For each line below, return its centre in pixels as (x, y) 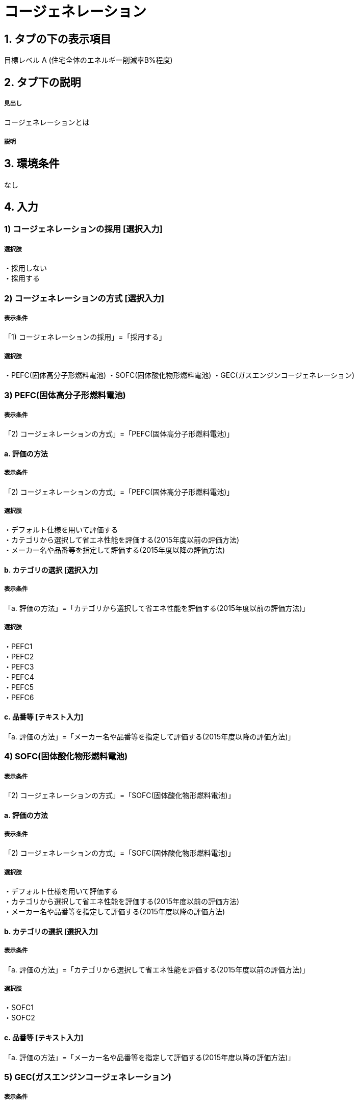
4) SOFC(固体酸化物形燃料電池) (66, 756)
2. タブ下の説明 (43, 82)
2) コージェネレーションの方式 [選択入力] (84, 298)
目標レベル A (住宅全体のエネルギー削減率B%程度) (88, 60)
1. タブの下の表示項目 (58, 39)
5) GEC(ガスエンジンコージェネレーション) (88, 1077)
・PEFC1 (18, 646)
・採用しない (25, 268)
